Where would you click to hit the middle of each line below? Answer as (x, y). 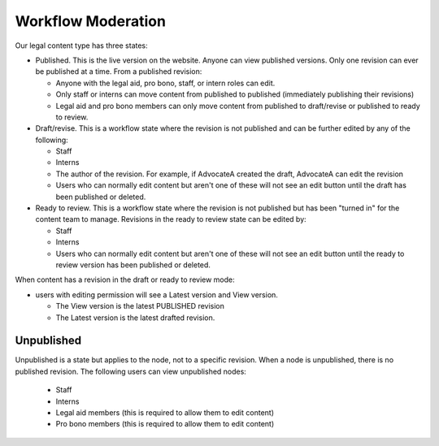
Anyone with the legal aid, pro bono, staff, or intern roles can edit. (165, 83)
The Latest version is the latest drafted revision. (135, 318)
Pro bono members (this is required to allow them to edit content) (165, 424)
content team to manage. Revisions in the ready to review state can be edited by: (171, 219)
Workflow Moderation (91, 21)
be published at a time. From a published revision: (119, 71)
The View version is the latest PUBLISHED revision (140, 306)
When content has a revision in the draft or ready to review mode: (125, 279)
